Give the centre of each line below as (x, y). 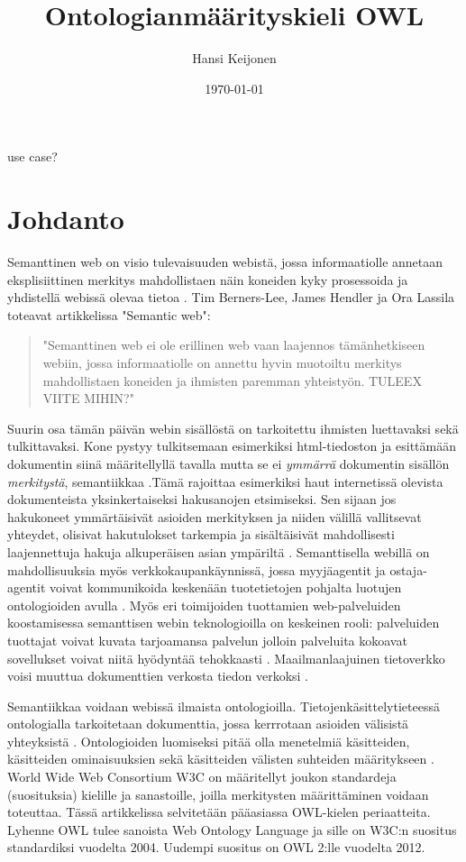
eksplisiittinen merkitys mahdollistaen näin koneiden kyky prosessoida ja (208, 279)
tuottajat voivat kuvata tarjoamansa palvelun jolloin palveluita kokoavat (207, 640)
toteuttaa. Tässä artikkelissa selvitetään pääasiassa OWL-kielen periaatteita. (219, 812)
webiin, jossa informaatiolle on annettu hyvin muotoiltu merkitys (222, 362)
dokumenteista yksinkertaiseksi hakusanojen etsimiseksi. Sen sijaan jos (202, 499)
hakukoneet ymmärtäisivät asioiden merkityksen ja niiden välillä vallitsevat (215, 516)
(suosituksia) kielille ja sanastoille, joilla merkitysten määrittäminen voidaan (218, 794)
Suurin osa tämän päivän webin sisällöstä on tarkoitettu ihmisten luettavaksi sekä (233, 428)
